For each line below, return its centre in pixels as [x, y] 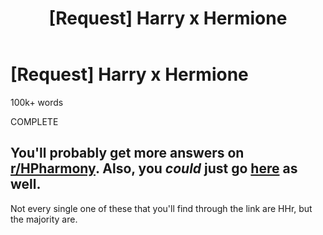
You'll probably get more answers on [127, 153]
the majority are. [44, 219]
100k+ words [37, 102]
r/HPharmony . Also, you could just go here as [154, 168]
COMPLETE [34, 121]
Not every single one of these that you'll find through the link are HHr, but [161, 208]
